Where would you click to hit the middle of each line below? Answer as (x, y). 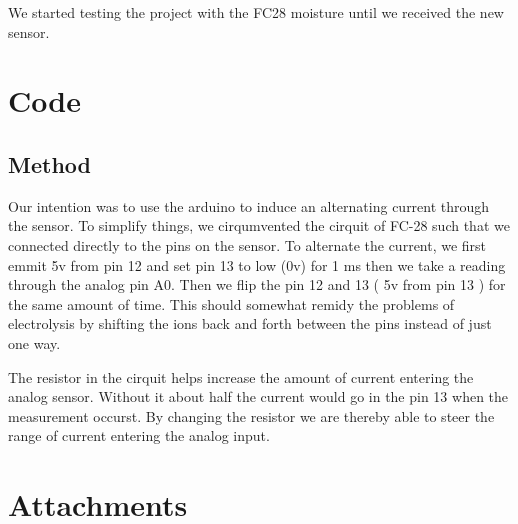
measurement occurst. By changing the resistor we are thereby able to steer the (251, 415)
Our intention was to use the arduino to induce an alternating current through (249, 205)
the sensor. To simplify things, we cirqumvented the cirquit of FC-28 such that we (259, 225)
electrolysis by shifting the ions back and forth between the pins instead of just (250, 323)
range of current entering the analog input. (139, 435)
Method (49, 163)
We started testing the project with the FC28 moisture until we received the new (256, 12)
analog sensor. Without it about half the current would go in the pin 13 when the (258, 396)
